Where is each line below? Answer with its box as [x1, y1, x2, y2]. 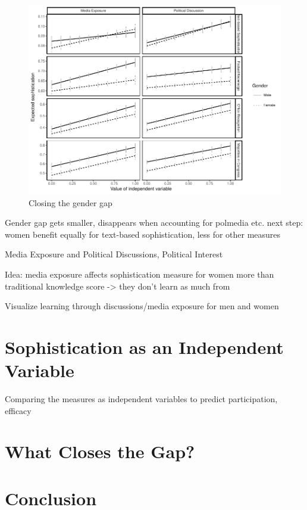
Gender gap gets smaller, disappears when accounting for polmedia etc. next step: [5, 216, 303, 229]
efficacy [5, 404, 32, 416]
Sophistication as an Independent [5, 334, 284, 359]
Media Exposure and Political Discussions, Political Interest [5, 248, 223, 260]
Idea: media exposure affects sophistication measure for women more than [5, 268, 274, 280]
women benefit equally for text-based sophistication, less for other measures [5, 228, 281, 240]
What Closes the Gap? [5, 439, 195, 464]
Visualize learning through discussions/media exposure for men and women [5, 300, 279, 312]
